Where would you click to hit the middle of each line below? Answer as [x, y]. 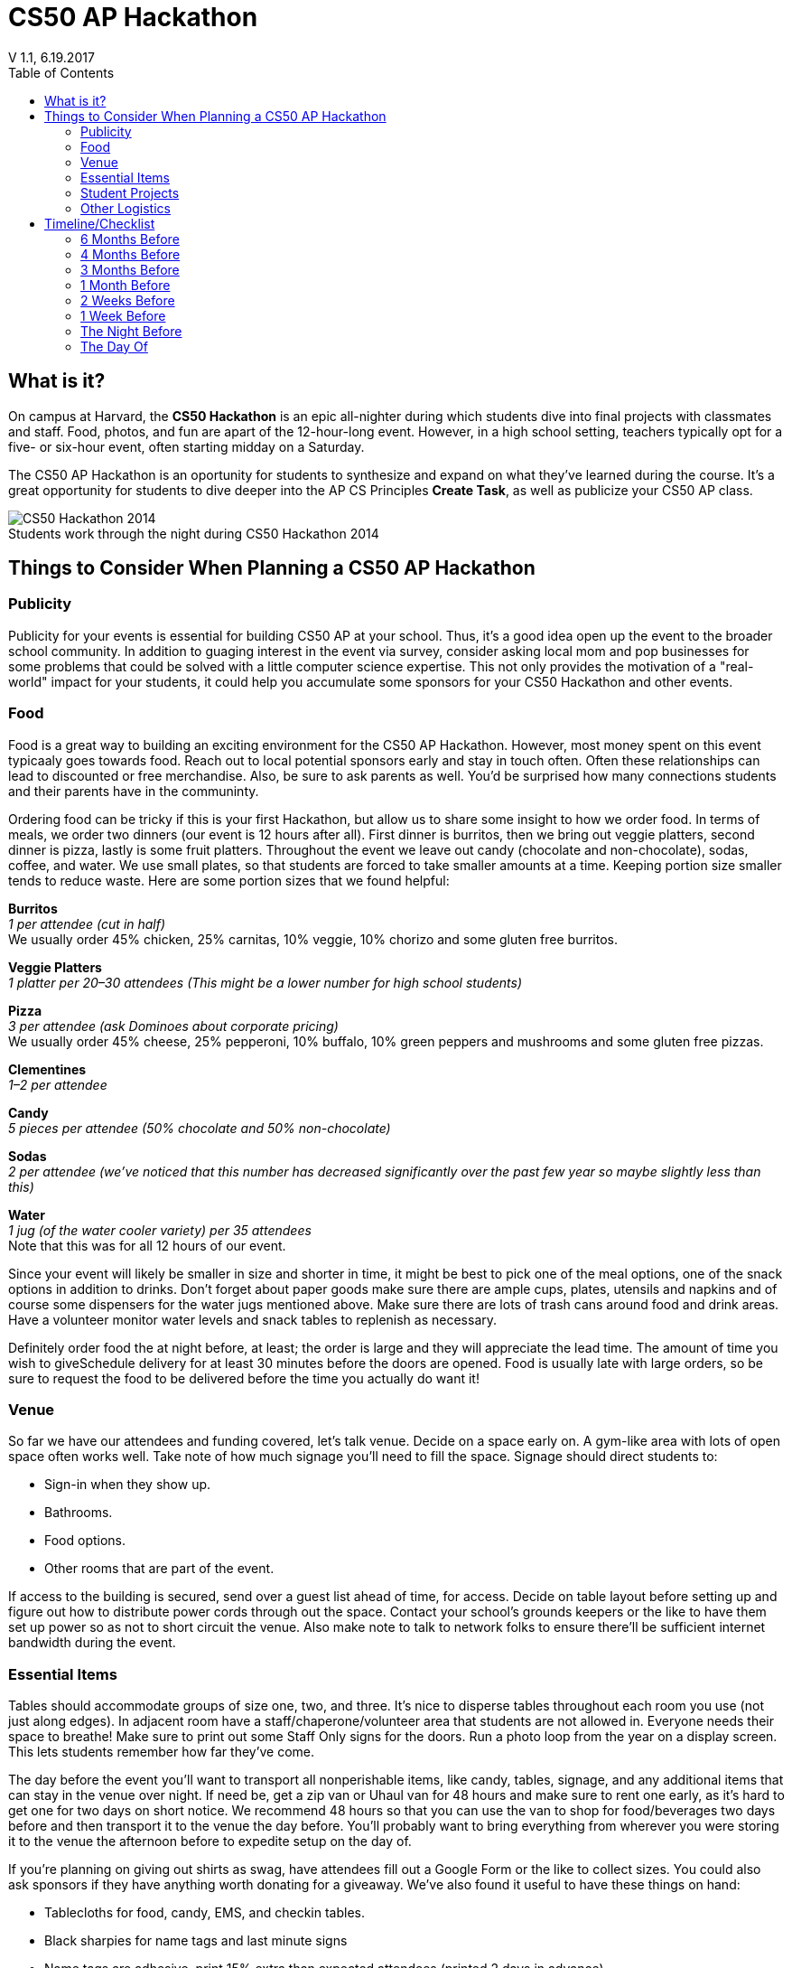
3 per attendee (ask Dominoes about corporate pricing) [173, 1026]
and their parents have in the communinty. [134, 791]
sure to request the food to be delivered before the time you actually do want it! [244, 1378]
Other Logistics [126, 208]
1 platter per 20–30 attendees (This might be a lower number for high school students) [265, 982]
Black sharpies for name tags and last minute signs [196, 1941]
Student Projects [130, 192]
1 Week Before [123, 315]
